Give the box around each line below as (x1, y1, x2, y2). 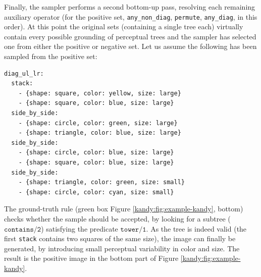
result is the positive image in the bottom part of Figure (4, 253, 179, 263)
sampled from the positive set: (4, 51, 97, 62)
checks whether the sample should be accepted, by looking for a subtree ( (4, 213, 231, 224)
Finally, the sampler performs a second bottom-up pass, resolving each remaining (4, 2, 255, 12)
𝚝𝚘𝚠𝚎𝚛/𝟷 (120, 226, 146, 233)
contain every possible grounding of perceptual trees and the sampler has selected (4, 31, 256, 41)
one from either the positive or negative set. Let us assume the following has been (4, 41, 257, 51)
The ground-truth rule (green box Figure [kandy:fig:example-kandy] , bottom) (4, 203, 243, 214)
